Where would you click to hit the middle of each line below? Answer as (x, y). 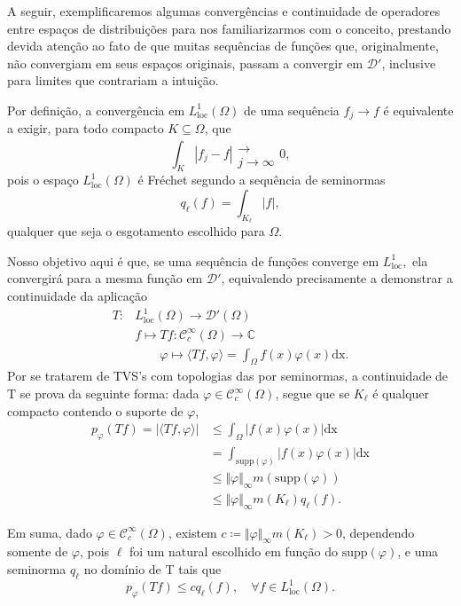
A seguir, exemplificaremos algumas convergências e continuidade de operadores (224, 11)
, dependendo (379, 532)
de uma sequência (292, 110)
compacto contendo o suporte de (95, 410)
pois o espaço (43, 180)
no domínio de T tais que (152, 568)
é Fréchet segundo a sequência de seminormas (262, 180)
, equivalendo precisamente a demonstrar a (337, 278)
